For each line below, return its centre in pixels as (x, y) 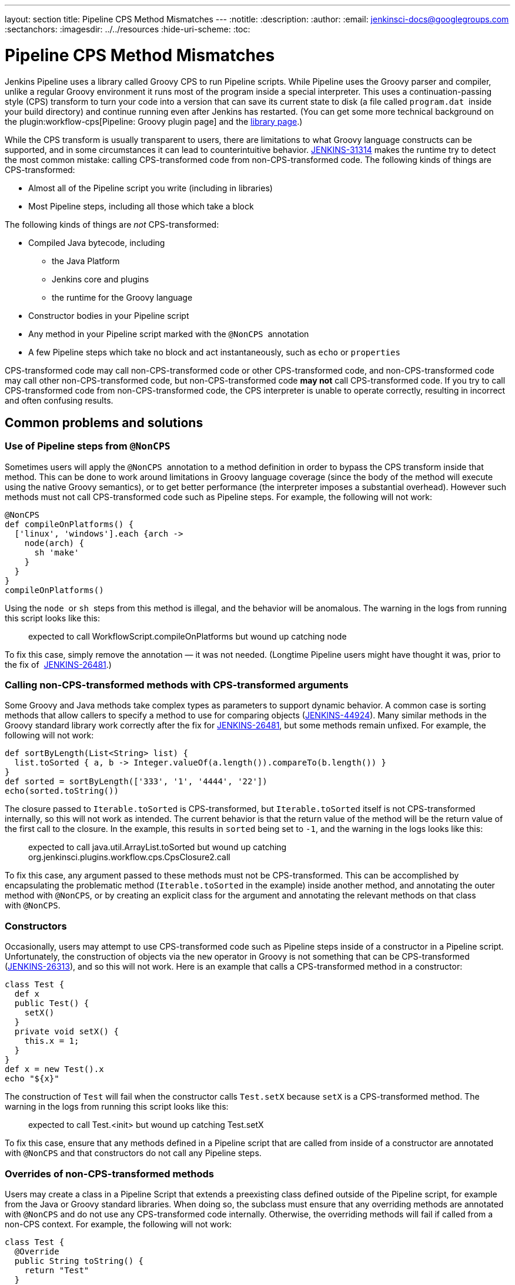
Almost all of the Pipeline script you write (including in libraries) (151, 188)
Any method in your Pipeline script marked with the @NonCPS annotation (169, 334)
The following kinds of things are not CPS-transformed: (112, 224)
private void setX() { (66, 1032)
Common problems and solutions (104, 422)
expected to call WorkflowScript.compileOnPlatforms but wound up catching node (188, 636)
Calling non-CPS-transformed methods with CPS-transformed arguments (177, 685)
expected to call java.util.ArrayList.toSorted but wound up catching (158, 847)
